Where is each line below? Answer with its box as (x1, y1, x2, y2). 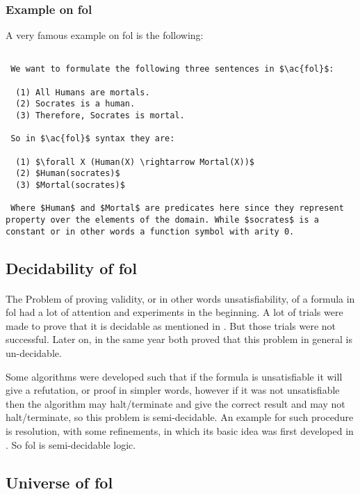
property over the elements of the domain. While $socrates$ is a (6, 215, 320, 225)
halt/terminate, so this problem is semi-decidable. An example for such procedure (6, 410, 354, 424)
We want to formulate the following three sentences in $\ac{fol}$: (10, 64, 334, 74)
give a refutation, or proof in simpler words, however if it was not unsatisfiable (6, 383, 340, 397)
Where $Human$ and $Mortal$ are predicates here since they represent (10, 203, 344, 214)
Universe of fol (6, 471, 113, 493)
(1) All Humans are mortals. (15, 87, 150, 97)
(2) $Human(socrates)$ (15, 168, 120, 179)
